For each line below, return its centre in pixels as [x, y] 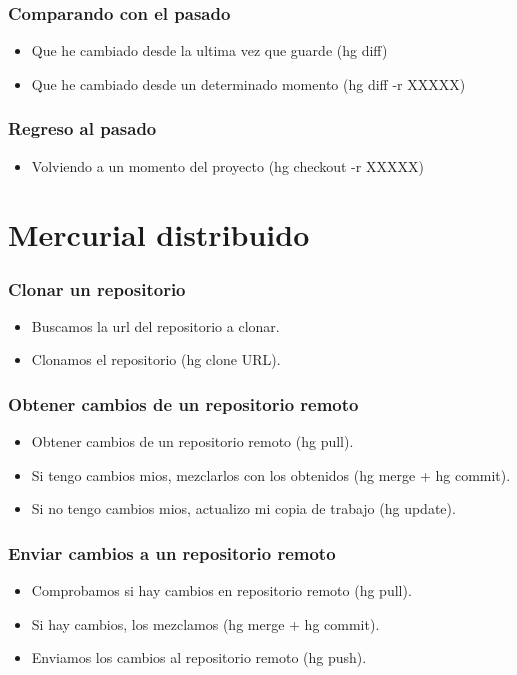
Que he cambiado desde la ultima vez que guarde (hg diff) [209, 50]
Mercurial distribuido [159, 234]
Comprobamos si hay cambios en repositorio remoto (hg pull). [221, 590]
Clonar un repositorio [97, 288]
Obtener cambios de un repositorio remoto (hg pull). [192, 441]
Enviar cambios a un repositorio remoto [172, 552]
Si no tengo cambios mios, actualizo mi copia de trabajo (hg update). [243, 508]
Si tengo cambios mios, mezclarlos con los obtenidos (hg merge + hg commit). [271, 474]
